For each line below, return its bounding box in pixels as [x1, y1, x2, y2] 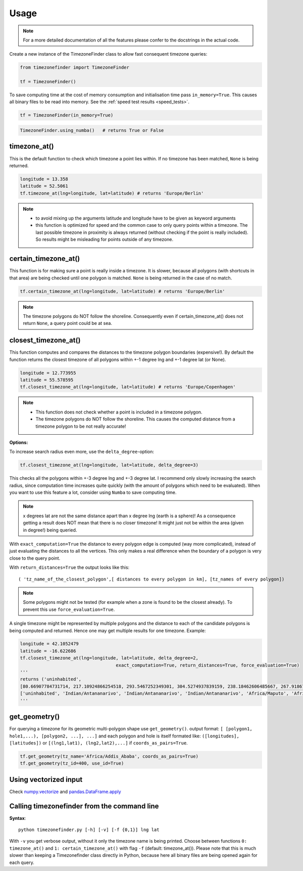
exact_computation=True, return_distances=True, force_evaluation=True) [116, 662, 300, 668]
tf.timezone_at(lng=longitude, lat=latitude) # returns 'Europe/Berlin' [20, 190, 204, 196]
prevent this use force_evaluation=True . [23, 606, 115, 612]
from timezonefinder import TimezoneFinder [20, 65, 130, 70]
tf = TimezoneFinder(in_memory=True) [20, 112, 114, 118]
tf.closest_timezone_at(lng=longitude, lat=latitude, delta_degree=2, [20, 655, 199, 661]
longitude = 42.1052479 [20, 641, 79, 647]
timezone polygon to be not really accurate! [35, 423, 126, 429]
